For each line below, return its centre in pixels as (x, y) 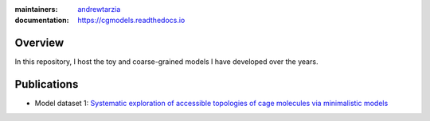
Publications (47, 84)
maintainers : (36, 9)
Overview (39, 43)
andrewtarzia (99, 9)
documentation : (42, 21)
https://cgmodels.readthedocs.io (131, 21)
